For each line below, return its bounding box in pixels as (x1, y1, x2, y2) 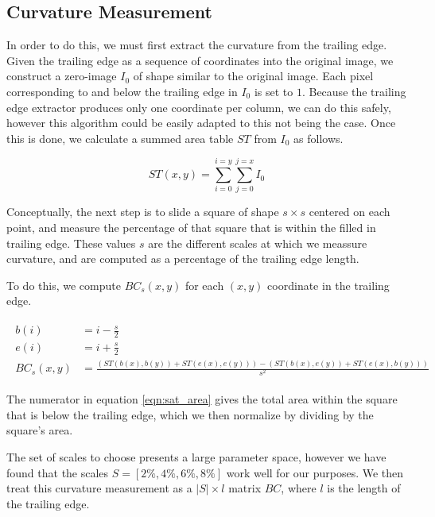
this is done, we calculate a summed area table (6, 129, 234, 146)
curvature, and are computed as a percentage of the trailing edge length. (6, 250, 359, 267)
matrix (228, 480, 262, 496)
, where (281, 480, 317, 496)
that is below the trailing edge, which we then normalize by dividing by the (6, 406, 374, 422)
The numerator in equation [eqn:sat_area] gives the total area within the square (6, 391, 398, 407)
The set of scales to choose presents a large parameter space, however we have (6, 449, 386, 465)
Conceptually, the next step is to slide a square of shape (6, 203, 279, 220)
